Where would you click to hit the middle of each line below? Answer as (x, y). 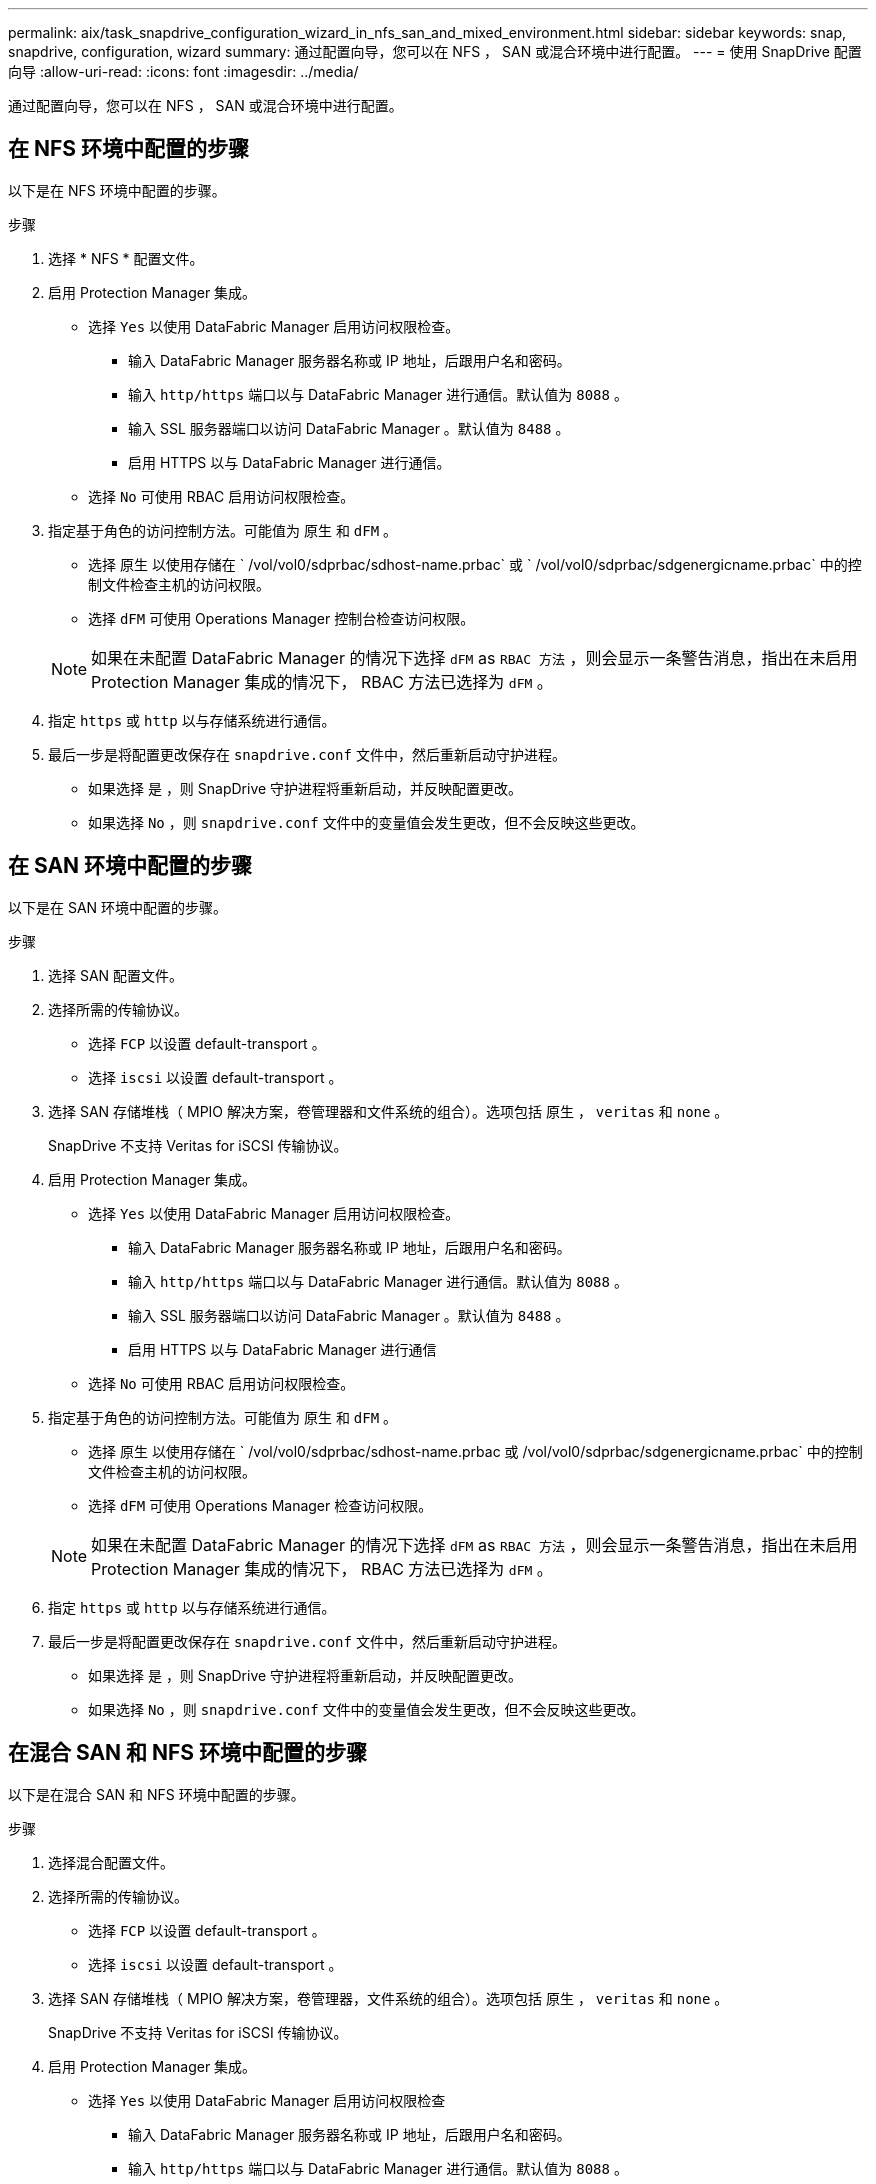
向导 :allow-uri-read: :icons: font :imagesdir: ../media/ (183, 71)
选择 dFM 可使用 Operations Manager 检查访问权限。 (260, 1505)
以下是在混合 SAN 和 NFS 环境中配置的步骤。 (156, 1794)
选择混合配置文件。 (111, 1862)
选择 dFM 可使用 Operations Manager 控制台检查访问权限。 (281, 618)
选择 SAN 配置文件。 (116, 975)
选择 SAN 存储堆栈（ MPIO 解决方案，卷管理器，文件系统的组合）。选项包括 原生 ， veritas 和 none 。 (388, 1998)
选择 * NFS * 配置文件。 (126, 258)
